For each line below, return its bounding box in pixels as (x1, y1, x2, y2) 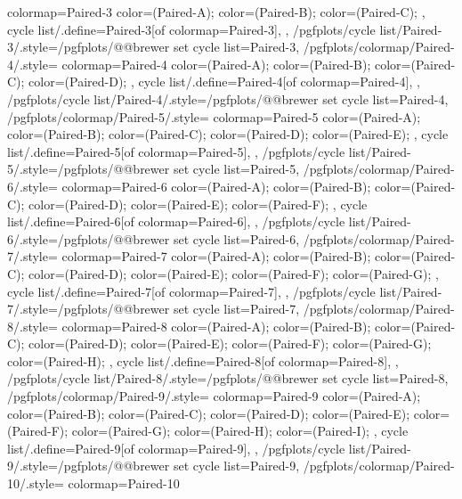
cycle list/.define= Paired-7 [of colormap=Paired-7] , (7, 282, 281, 300)
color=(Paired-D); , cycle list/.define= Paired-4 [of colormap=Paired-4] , (28, 72, 413, 91)
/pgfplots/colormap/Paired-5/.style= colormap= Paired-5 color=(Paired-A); (7, 107, 421, 126)
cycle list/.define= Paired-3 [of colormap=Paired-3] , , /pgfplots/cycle (7, 20, 376, 38)
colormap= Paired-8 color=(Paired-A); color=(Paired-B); (61, 316, 371, 335)
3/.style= (7, 37, 58, 56)
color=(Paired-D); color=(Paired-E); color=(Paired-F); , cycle (28, 194, 368, 213)
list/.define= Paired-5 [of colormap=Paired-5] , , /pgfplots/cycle (7, 142, 345, 160)
